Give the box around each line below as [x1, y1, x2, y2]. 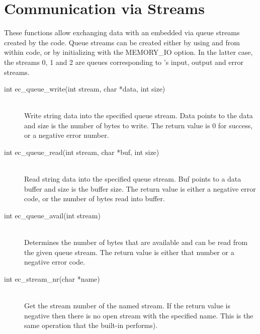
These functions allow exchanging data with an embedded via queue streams [4, 27, 240, 38]
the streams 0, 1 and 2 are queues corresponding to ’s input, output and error [4, 56, 243, 67]
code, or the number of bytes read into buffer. [24, 193, 165, 204]
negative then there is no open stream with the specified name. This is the [24, 310, 253, 320]
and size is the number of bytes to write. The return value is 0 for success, [24, 120, 253, 130]
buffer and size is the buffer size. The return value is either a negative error [24, 183, 256, 194]
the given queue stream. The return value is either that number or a [24, 246, 234, 257]
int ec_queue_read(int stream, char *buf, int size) [4, 147, 159, 157]
